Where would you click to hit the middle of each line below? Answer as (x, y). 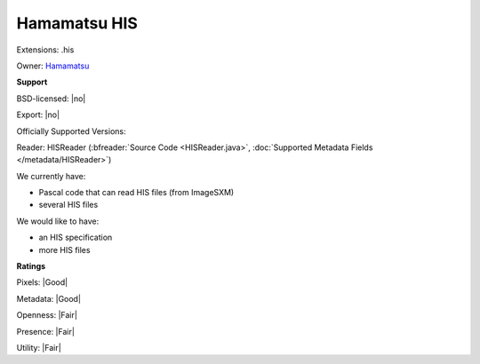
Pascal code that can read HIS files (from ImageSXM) (136, 193)
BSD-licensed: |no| (51, 99)
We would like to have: (58, 221)
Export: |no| (38, 115)
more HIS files (64, 249)
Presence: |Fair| (46, 331)
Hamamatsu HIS (77, 23)
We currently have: (51, 176)
